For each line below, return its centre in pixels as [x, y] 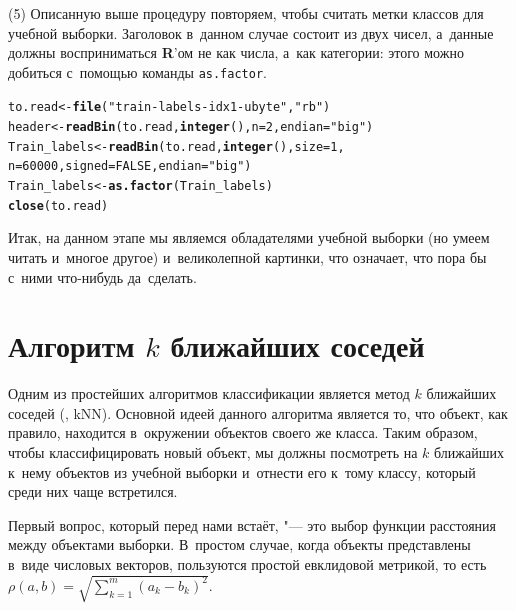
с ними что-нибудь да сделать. [102, 276]
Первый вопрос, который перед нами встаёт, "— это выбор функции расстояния [252, 524]
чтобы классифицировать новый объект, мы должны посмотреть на [213, 452]
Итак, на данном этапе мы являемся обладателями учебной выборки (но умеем [249, 237]
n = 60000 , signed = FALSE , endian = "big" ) [130, 166]
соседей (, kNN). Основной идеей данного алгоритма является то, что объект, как [258, 412]
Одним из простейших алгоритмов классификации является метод [209, 393]
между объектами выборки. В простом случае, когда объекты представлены [239, 544]
